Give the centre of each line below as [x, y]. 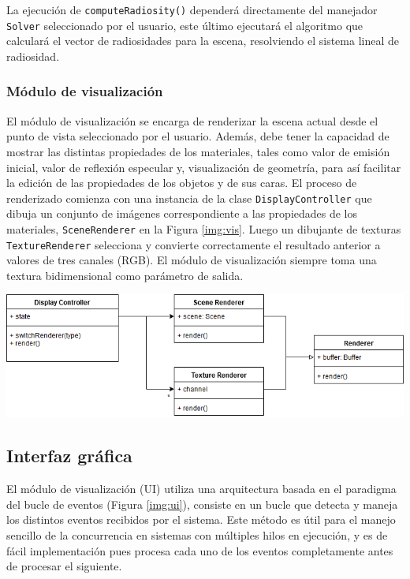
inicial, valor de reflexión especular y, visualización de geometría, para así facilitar [204, 167]
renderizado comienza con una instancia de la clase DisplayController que [189, 198]
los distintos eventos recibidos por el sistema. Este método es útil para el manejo [201, 519]
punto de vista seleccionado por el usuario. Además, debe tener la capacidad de [198, 136]
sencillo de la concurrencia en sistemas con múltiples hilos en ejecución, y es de [197, 534]
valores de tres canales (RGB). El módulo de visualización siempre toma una [192, 260]
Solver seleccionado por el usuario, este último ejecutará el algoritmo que [185, 25]
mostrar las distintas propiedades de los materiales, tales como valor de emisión [198, 151]
